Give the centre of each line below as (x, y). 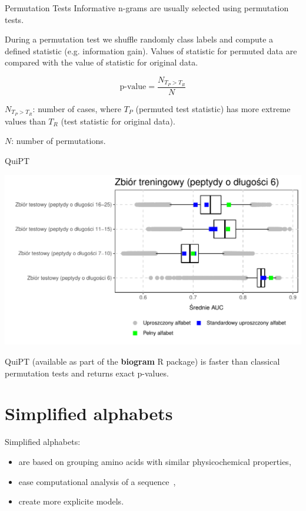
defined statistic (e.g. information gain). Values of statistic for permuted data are (151, 50)
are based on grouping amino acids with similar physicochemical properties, (155, 461)
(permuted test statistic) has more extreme (213, 108)
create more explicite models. (71, 501)
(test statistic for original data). (118, 121)
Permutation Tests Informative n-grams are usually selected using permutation (147, 8)
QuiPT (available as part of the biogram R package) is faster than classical (142, 361)
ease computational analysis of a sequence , (97, 481)
